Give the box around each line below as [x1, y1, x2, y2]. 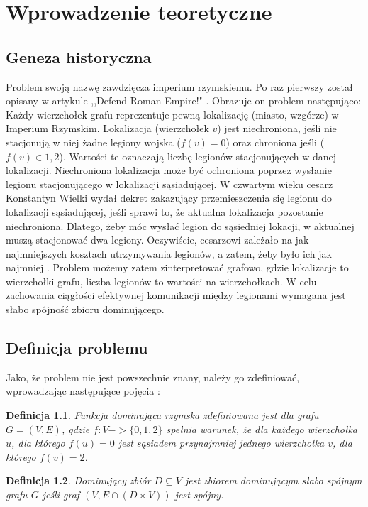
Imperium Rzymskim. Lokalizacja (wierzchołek [6, 121, 209, 136]
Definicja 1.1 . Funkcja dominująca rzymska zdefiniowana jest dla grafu [6, 408, 319, 422]
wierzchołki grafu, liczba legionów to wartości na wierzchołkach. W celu [6, 273, 317, 288]
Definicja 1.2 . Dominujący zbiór [6, 473, 151, 488]
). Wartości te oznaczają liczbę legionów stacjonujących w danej [59, 148, 337, 163]
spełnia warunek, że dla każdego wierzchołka [166, 421, 358, 436]
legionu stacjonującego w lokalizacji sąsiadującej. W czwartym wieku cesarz [6, 176, 333, 191]
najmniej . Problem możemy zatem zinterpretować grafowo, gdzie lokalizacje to [6, 260, 349, 275]
